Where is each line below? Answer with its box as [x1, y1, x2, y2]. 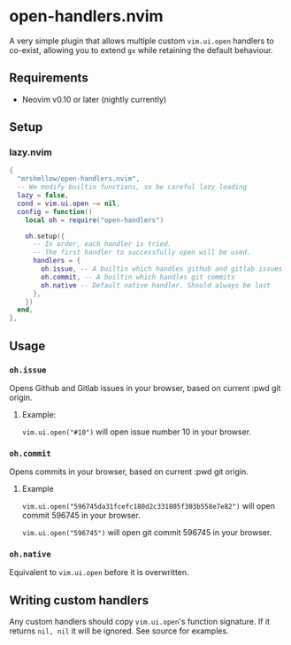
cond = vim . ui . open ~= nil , [17, 199, 121, 208]
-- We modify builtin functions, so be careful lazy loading [17, 183, 248, 192]
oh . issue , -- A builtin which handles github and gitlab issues [41, 265, 283, 273]
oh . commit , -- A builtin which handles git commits [41, 273, 236, 281]
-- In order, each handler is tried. [32, 240, 172, 249]
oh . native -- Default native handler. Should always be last [41, 280, 272, 289]
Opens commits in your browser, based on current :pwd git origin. [9, 466, 249, 477]
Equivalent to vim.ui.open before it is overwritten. [9, 567, 189, 578]
